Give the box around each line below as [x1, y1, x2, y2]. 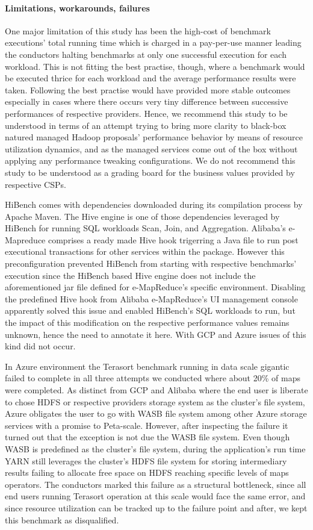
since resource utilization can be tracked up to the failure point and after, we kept [5, 501, 308, 514]
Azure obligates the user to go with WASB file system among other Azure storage [5, 407, 307, 420]
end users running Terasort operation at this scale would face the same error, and [5, 490, 306, 502]
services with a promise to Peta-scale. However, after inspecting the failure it [5, 419, 288, 431]
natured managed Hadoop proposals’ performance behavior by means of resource [5, 131, 303, 143]
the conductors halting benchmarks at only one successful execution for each [5, 48, 287, 60]
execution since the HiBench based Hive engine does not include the [5, 269, 256, 281]
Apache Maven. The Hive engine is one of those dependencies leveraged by [5, 210, 280, 222]
